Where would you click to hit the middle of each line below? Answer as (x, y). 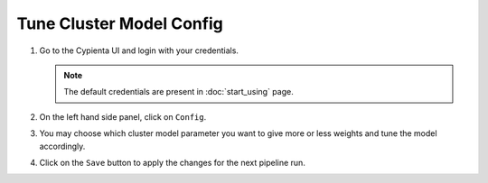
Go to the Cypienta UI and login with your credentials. (139, 50)
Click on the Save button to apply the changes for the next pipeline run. (173, 162)
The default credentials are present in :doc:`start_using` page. (178, 92)
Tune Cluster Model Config (120, 23)
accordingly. (62, 146)
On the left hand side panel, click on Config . (123, 116)
